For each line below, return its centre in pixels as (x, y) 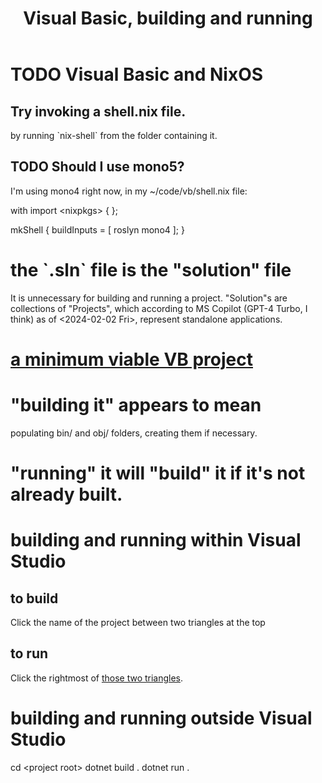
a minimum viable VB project (131, 359)
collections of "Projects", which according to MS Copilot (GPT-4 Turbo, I (159, 308)
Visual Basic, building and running (168, 18)
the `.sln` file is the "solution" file (151, 270)
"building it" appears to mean (136, 405)
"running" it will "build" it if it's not (158, 473)
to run (29, 653)
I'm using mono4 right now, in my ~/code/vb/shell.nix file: (129, 191)
